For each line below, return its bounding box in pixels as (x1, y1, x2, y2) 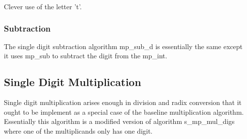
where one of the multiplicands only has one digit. (4, 125, 153, 136)
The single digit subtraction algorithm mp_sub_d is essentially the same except (4, 41, 243, 51)
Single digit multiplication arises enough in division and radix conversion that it (4, 97, 242, 107)
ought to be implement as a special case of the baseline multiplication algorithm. (4, 106, 244, 117)
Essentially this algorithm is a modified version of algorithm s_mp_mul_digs (4, 116, 235, 126)
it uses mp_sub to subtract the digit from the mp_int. (4, 51, 167, 61)
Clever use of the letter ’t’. (4, 1, 82, 11)
